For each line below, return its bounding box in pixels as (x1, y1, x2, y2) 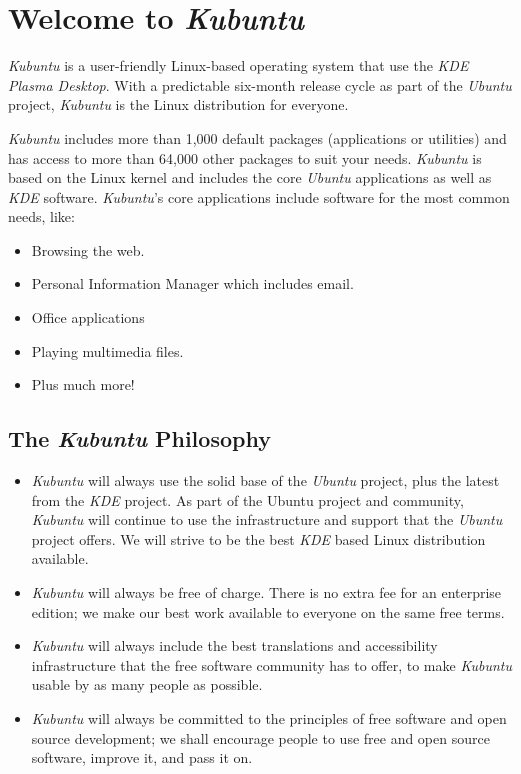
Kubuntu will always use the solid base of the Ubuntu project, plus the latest (31, 470, 500, 491)
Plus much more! (31, 374, 135, 395)
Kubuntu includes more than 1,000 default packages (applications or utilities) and (8, 127, 507, 148)
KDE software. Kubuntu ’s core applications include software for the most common (8, 186, 510, 207)
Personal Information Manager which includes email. (31, 273, 354, 294)
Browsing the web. (31, 239, 145, 260)
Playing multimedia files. (31, 340, 184, 361)
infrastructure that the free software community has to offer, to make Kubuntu (31, 654, 512, 675)
